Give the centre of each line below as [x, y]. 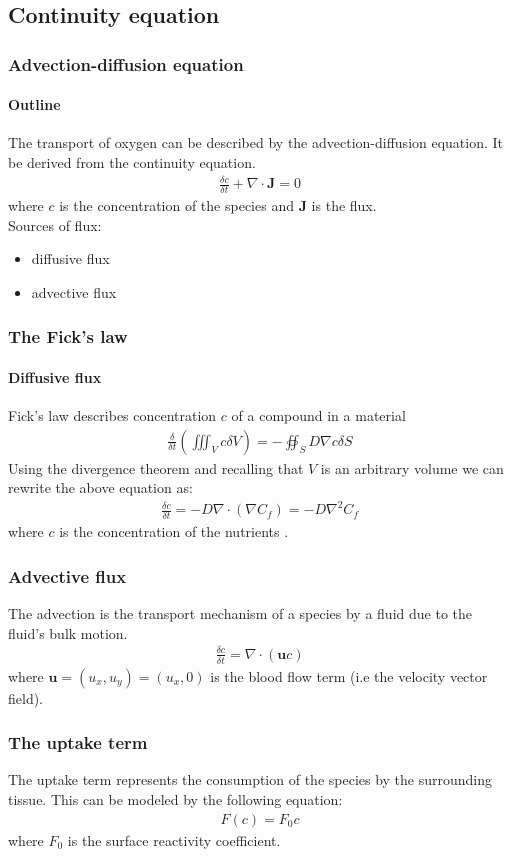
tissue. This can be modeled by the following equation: [175, 798]
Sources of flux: [55, 224]
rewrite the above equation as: [100, 487]
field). [26, 697]
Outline [34, 104]
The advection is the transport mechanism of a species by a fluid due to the [240, 612]
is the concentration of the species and [176, 204]
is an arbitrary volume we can [412, 467]
